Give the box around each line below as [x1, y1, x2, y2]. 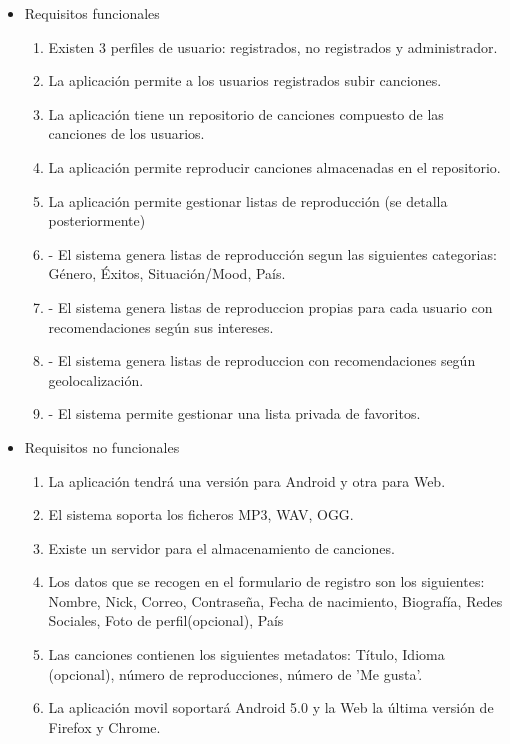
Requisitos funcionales [24, 3, 160, 23]
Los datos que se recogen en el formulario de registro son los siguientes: [48, 571, 485, 592]
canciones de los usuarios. [48, 123, 205, 144]
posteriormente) [48, 210, 146, 231]
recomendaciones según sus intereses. [48, 316, 274, 337]
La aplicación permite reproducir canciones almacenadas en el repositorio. [48, 156, 501, 177]
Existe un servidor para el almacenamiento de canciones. [48, 537, 395, 558]
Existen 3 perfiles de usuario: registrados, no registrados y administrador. [48, 36, 498, 57]
